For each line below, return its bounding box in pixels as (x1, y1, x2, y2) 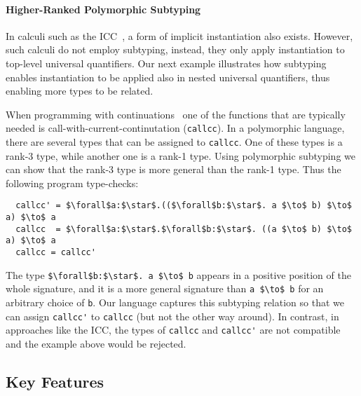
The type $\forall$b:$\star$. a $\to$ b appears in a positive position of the (6, 267, 351, 282)
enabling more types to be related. (6, 83, 154, 98)
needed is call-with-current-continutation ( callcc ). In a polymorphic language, (6, 121, 345, 135)
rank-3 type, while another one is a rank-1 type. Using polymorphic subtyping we (6, 148, 355, 163)
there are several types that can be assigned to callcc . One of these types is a (6, 135, 343, 149)
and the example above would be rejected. (6, 336, 186, 351)
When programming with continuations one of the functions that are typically (6, 107, 346, 121)
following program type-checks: (6, 175, 139, 190)
